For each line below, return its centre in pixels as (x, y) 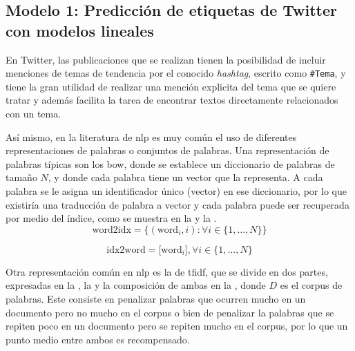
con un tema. (33, 114)
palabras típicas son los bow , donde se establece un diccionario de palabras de (170, 163)
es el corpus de (311, 285)
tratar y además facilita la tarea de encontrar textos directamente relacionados (172, 100)
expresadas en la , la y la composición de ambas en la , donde (136, 285)
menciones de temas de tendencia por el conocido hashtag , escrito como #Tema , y (176, 73)
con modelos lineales (80, 30)
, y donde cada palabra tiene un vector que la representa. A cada (185, 177)
